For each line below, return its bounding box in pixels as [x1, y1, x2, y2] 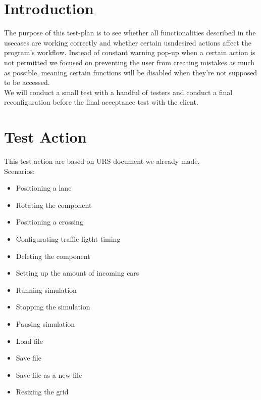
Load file [16, 335, 43, 346]
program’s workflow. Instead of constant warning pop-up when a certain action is [4, 47, 255, 58]
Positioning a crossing [16, 216, 83, 227]
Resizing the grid [16, 386, 69, 397]
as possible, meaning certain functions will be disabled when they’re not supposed [4, 67, 257, 77]
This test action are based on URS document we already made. [4, 156, 200, 166]
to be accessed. [4, 77, 50, 87]
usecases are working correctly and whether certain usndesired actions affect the [4, 37, 251, 48]
